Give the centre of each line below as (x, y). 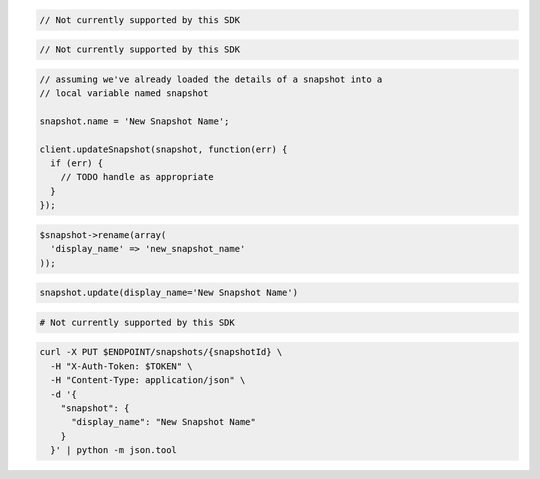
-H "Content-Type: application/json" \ (148, 380)
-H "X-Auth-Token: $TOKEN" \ (122, 366)
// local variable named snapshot (124, 93)
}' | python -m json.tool (113, 450)
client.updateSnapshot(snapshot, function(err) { (163, 149)
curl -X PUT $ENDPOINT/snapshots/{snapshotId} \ (161, 352)
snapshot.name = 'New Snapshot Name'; (134, 121)
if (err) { (77, 163)
